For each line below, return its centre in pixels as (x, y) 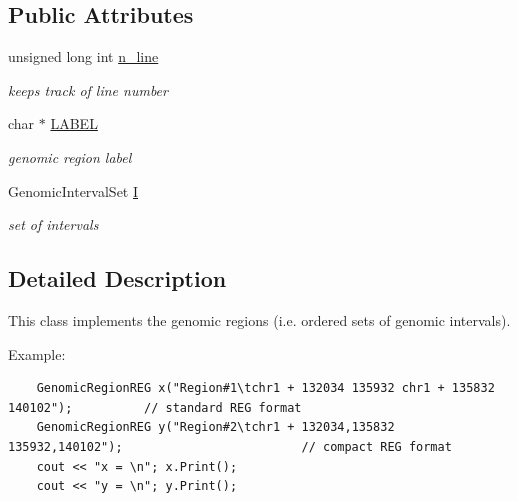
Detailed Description (117, 278)
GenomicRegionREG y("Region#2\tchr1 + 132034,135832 (215, 427)
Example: (37, 353)
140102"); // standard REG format (155, 407)
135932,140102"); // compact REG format (230, 446)
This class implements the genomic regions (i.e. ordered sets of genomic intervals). (259, 319)
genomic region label (70, 156)
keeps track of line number (88, 89)
